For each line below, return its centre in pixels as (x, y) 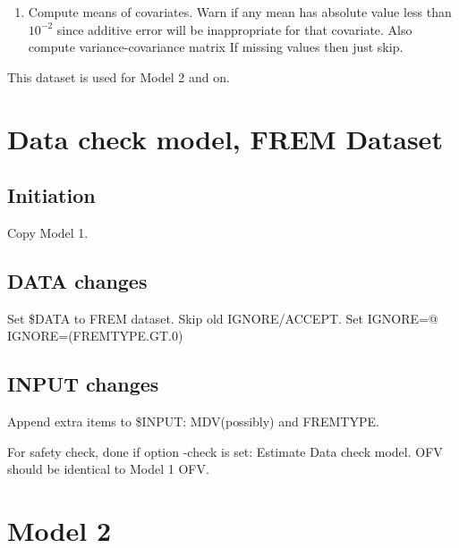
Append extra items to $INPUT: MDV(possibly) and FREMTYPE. (193, 422)
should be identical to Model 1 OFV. (108, 469)
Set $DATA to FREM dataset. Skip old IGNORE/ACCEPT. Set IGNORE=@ (223, 318)
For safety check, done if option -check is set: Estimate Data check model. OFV (225, 451)
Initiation (51, 195)
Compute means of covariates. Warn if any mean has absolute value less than (240, 12)
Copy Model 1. (48, 232)
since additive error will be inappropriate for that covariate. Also (234, 29)
